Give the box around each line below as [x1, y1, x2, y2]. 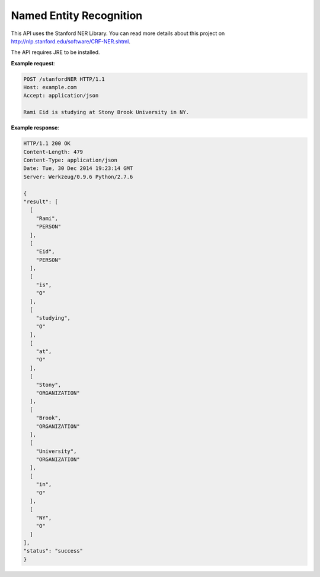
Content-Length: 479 [23, 149, 83, 155]
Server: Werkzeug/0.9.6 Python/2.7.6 [23, 173, 133, 180]
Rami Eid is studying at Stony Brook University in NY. [23, 109, 190, 116]
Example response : [11, 124, 59, 131]
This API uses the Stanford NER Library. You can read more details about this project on [11, 30, 225, 37]
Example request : [11, 59, 56, 67]
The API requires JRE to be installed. [11, 49, 100, 56]
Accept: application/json [23, 92, 99, 99]
